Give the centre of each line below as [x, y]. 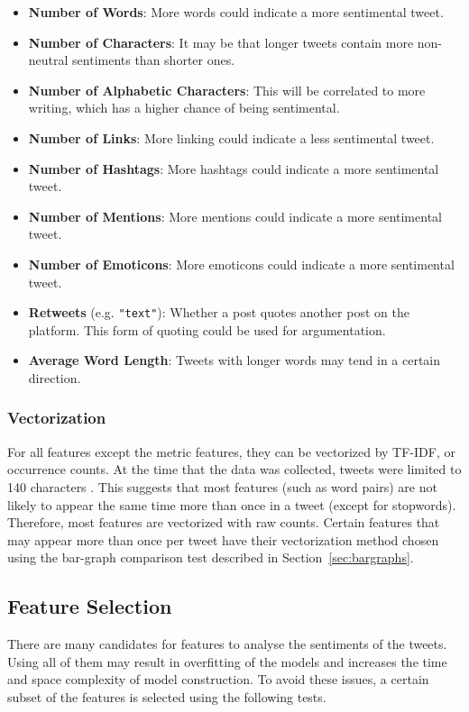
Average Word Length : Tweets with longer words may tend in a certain [234, 360]
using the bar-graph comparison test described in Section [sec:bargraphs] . [211, 557]
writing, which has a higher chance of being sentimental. [184, 108]
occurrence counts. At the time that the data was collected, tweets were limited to [234, 469]
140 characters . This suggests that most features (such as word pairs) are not [222, 486]
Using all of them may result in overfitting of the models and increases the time [227, 661]
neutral [48, 60]
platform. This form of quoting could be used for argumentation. [207, 329]
